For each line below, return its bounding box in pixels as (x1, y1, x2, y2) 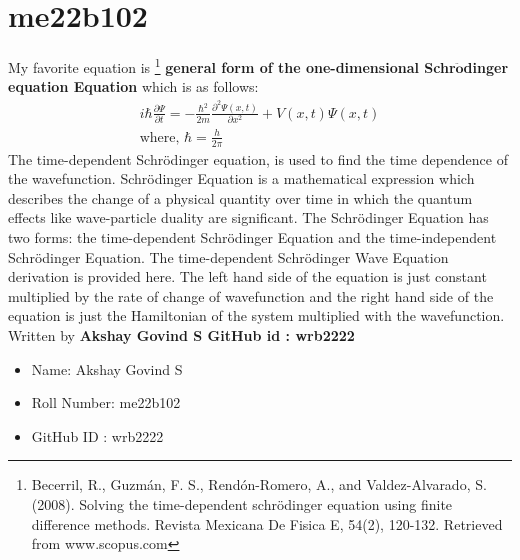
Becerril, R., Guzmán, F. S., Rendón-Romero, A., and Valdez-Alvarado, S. (31, 474, 487, 495)
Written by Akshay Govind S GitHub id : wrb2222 (8, 324, 355, 345)
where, (139, 130, 180, 145)
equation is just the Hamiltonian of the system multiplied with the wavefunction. (8, 305, 505, 326)
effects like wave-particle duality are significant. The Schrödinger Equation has (8, 207, 489, 228)
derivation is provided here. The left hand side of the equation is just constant (8, 266, 487, 287)
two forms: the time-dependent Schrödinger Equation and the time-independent (8, 227, 497, 247)
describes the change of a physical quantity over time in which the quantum (8, 187, 473, 208)
